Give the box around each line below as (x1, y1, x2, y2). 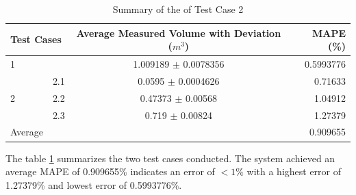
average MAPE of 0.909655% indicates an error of (5, 164, 215, 179)
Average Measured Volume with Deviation (76, 25, 281, 40)
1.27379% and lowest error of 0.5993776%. (5, 177, 182, 192)
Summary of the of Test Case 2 (112, 2, 244, 16)
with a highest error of (246, 164, 342, 179)
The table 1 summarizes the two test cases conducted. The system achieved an (5, 151, 335, 165)
